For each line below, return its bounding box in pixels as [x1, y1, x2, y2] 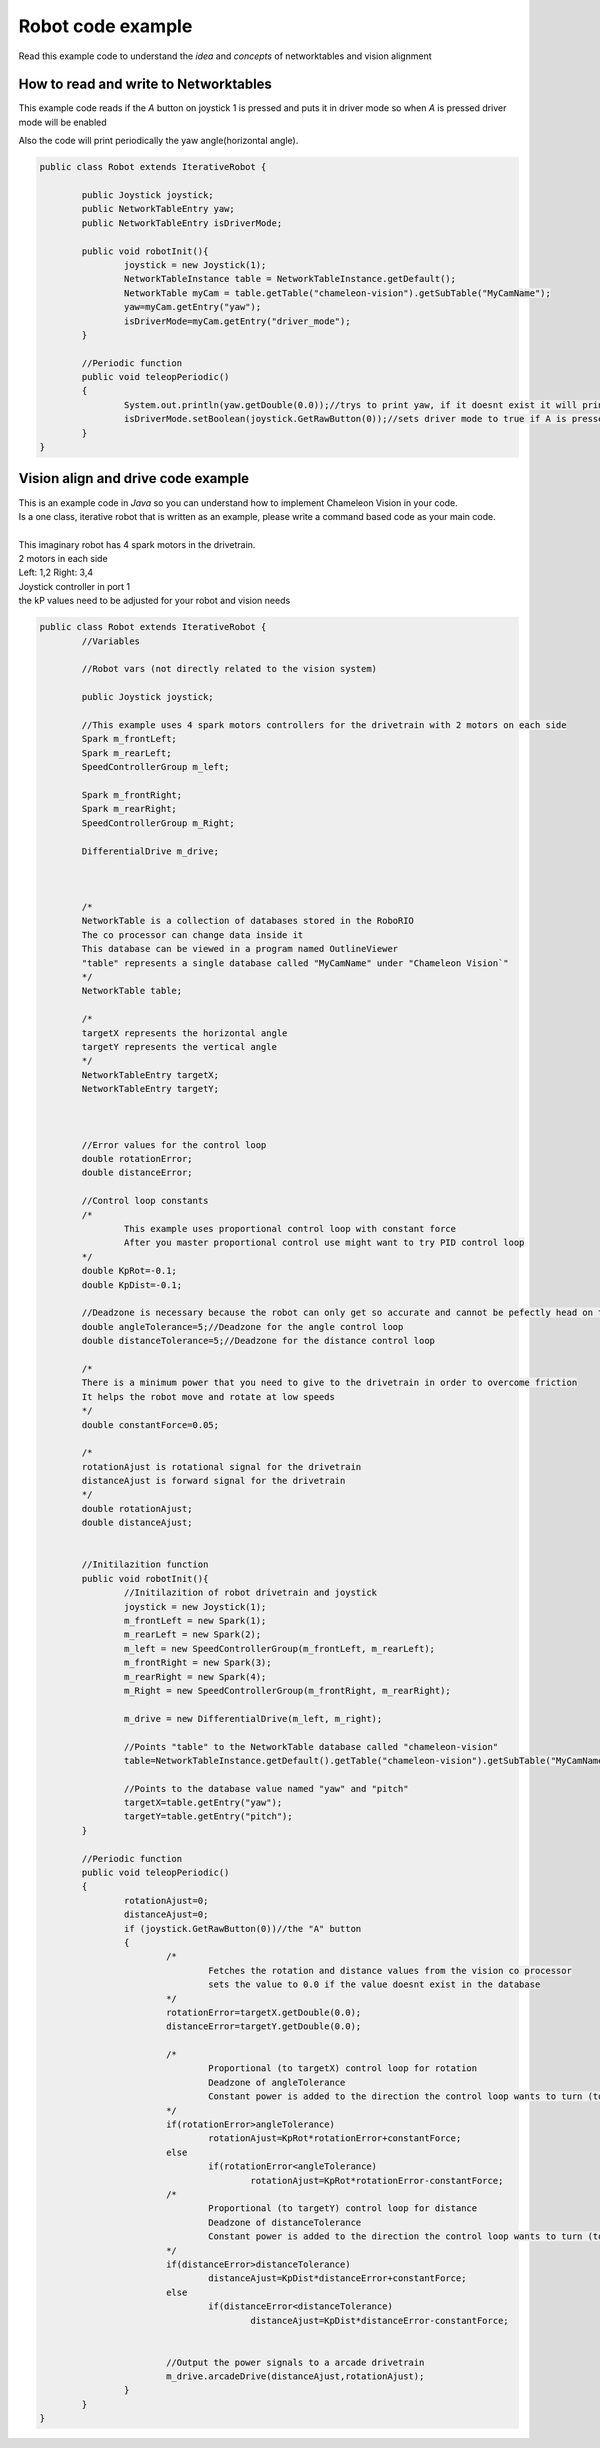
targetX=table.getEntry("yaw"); [123, 1797, 283, 1809]
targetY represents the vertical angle [81, 1041, 277, 1052]
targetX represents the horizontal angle [81, 1027, 288, 1039]
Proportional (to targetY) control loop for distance [208, 2203, 478, 2214]
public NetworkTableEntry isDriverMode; [81, 217, 283, 229]
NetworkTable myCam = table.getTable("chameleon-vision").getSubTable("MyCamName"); [123, 287, 552, 299]
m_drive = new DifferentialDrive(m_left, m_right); [123, 1713, 383, 1724]
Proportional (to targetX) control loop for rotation [208, 2063, 478, 2074]
